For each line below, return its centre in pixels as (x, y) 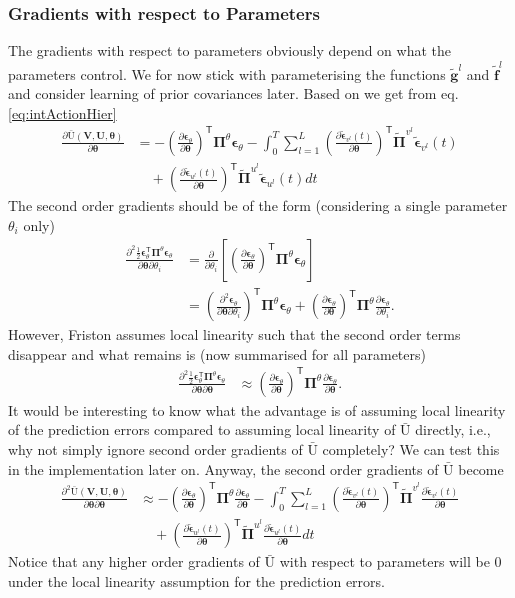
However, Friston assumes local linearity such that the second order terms (234, 334)
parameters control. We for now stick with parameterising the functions (227, 73)
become (481, 468)
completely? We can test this (411, 449)
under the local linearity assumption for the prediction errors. (196, 580)
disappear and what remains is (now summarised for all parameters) (217, 353)
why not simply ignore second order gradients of (155, 449)
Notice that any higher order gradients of (134, 561)
